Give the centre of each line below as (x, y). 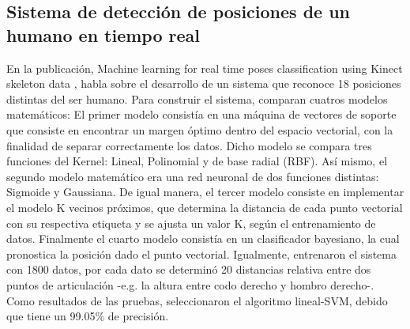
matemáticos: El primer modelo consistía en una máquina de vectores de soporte (201, 114)
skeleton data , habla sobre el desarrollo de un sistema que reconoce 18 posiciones (204, 83)
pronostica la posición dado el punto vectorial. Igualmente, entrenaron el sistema (201, 253)
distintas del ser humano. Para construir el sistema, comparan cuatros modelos (197, 98)
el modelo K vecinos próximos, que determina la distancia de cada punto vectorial (205, 207)
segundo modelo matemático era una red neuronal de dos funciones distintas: (193, 176)
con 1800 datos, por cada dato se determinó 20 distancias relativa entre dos (189, 269)
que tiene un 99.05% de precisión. (88, 316)
